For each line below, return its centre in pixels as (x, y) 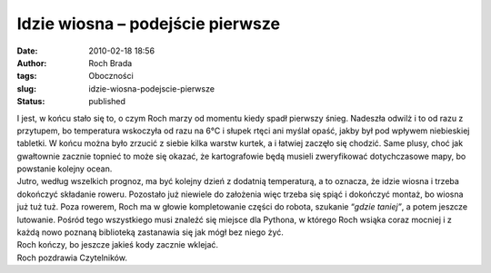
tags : (27, 76)
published (107, 102)
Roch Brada (110, 63)
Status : (31, 102)
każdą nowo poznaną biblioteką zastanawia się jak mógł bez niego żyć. (150, 232)
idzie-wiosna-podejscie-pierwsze (152, 88)
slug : (26, 88)
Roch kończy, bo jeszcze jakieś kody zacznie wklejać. (117, 245)
